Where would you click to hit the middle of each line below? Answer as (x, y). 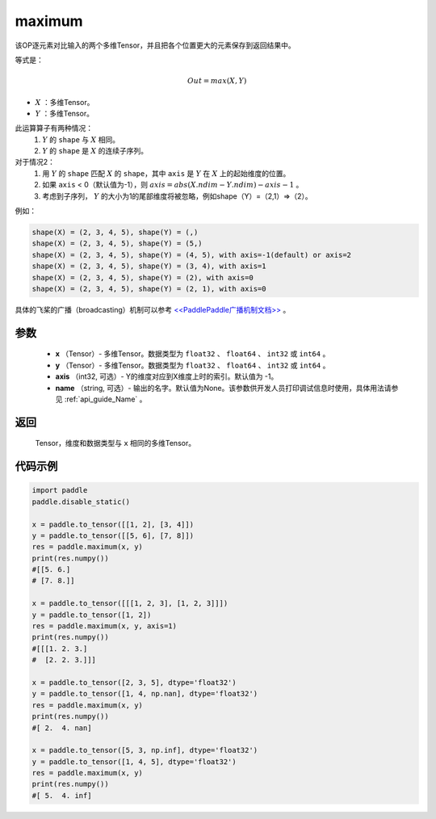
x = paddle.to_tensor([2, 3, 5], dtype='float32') (134, 682)
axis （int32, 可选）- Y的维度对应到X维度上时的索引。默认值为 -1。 (167, 376)
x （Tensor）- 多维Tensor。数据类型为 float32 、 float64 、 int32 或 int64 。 (193, 354)
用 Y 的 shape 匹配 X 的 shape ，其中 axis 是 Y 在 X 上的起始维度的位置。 (166, 173)
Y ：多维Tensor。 (65, 113)
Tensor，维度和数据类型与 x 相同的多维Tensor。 (115, 443)
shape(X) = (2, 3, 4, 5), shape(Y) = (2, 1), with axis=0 (149, 288)
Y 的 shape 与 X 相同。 (81, 139)
